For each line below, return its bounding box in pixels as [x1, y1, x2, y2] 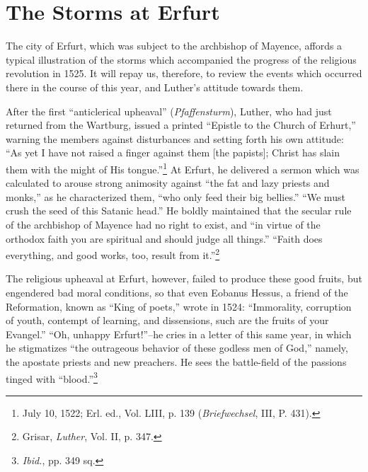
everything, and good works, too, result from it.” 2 [6, 246, 220, 262]
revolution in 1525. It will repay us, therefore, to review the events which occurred [6, 66, 362, 81]
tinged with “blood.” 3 [6, 369, 98, 386]
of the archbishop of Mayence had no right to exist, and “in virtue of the [6, 217, 321, 231]
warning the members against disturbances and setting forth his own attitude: [6, 131, 344, 146]
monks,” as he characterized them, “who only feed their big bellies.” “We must [6, 189, 345, 204]
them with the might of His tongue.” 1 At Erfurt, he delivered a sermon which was [6, 159, 360, 176]
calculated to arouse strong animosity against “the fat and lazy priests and [6, 175, 330, 190]
